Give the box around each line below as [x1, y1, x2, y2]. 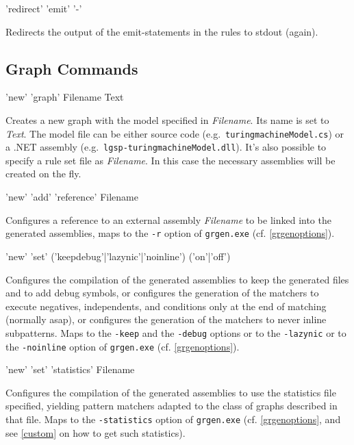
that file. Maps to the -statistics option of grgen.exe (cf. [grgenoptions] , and [5, 411, 341, 426]
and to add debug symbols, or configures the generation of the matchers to [5, 285, 319, 300]
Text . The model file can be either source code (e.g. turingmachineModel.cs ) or [5, 126, 344, 140]
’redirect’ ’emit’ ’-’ [5, 1, 82, 15]
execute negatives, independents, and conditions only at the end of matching [5, 298, 327, 313]
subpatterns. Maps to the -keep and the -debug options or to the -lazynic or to [5, 325, 346, 340]
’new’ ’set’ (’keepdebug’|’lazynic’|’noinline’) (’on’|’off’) [5, 249, 231, 263]
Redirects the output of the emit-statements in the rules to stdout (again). [5, 24, 318, 38]
